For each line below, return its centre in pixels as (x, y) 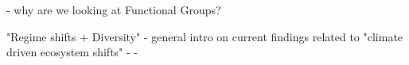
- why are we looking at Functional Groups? (114, 10)
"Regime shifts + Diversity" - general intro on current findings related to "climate (205, 36)
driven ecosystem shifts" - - (72, 52)
